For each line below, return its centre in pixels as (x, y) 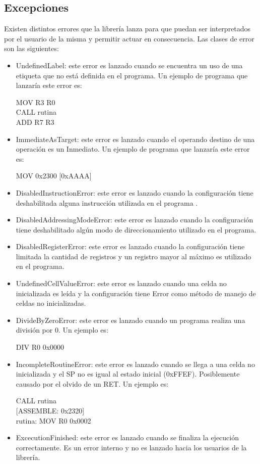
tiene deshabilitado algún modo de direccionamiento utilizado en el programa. (136, 229)
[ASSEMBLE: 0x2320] (50, 411)
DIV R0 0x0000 (40, 347)
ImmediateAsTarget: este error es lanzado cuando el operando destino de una (135, 139)
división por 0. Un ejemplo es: (62, 330)
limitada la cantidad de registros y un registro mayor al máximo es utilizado (134, 256)
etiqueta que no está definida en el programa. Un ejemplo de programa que (132, 75)
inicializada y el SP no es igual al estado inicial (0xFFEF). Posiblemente (128, 374)
